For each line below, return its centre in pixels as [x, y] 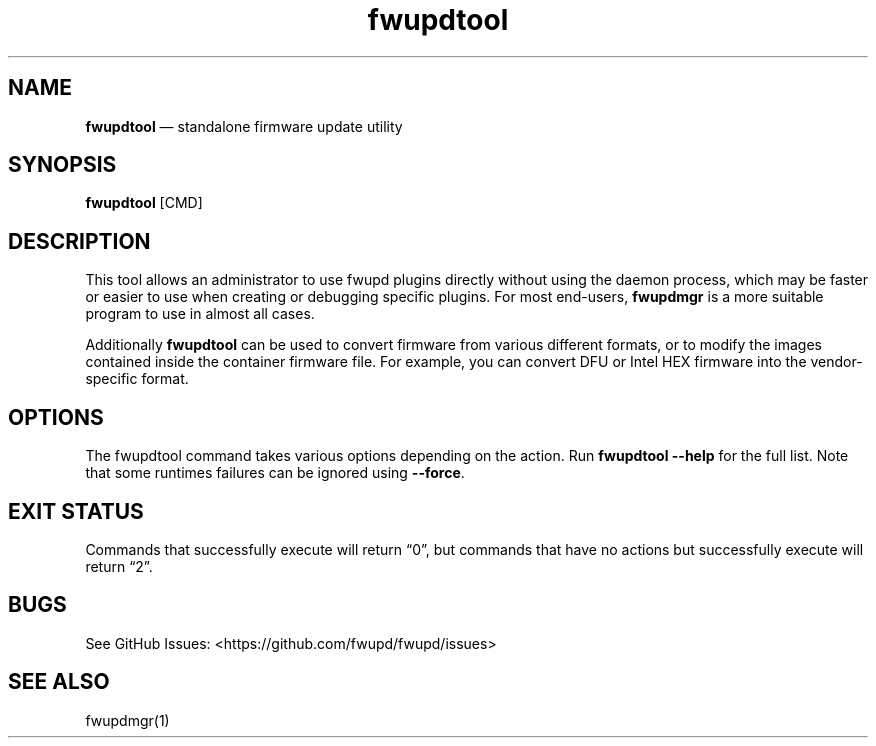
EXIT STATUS [76, 511]
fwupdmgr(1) [127, 720]
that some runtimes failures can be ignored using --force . [275, 473]
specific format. [137, 379]
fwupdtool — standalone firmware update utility [244, 126]
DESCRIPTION [79, 241]
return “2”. [119, 566]
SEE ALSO [59, 682]
